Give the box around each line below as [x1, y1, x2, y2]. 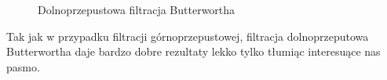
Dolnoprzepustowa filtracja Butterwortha [38, 2, 235, 17]
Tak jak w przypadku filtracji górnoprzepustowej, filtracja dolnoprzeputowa [6, 27, 369, 44]
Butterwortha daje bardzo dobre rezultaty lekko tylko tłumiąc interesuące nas [6, 43, 381, 60]
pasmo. [6, 58, 40, 75]
